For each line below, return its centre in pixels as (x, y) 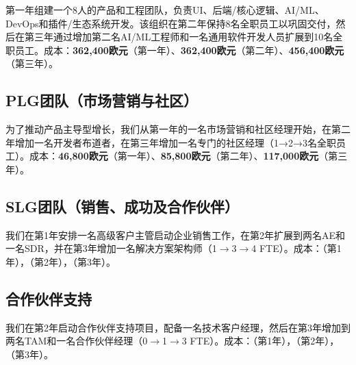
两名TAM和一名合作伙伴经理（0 (77, 341)
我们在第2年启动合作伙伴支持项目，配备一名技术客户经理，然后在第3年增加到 (178, 327)
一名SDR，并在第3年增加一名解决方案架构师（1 (111, 248)
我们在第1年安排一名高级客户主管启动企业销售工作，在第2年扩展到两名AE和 (176, 235)
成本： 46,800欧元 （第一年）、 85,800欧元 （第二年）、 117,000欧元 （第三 (188, 156)
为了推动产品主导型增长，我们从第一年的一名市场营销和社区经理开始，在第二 (178, 129)
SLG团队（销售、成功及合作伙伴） (122, 206)
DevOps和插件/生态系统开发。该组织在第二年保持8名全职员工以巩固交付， (171, 23)
